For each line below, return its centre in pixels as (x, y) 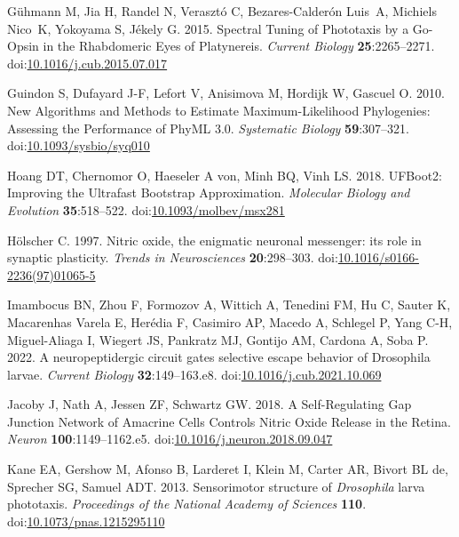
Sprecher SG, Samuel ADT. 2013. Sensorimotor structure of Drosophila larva (216, 486)
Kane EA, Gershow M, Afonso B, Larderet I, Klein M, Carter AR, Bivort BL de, (228, 469)
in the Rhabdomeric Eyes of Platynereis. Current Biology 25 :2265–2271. (239, 46)
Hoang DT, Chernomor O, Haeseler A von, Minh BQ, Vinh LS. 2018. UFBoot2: (225, 175)
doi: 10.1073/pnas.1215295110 (86, 521)
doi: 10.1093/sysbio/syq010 (79, 145)
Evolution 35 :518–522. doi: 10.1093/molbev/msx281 (146, 209)
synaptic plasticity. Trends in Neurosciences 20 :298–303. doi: (173, 257)
